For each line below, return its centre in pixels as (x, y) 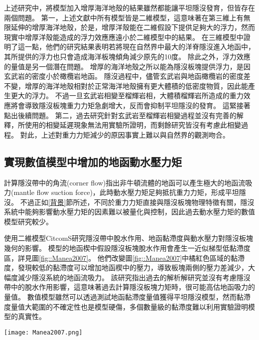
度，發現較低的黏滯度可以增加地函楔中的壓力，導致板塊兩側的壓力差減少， (126, 267)
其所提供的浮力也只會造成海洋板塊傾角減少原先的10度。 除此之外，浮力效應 (127, 56)
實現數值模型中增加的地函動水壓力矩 (93, 161)
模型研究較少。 (28, 221)
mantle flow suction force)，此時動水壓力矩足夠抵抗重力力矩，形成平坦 (126, 192)
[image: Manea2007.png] (43, 332)
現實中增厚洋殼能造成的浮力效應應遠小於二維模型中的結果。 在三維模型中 (124, 37)
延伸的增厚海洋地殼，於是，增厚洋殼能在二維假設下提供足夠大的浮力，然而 (133, 27)
